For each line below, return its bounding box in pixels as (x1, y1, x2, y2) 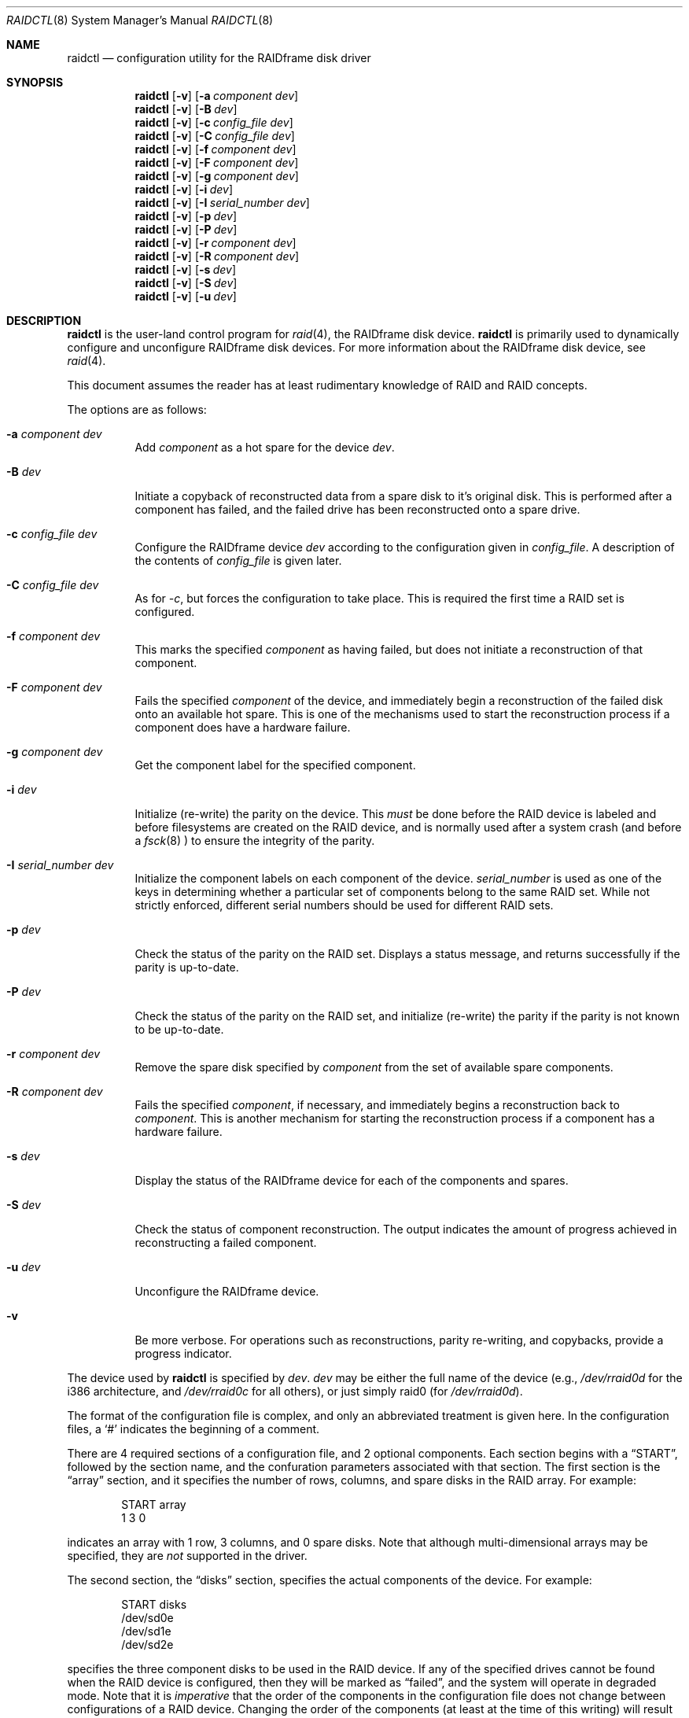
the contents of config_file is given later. (134, 554, 342, 567)
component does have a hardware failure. (134, 721, 351, 734)
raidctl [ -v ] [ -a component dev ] (134, 89, 299, 102)
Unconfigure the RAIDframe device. (134, 1285, 319, 1298)
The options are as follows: (67, 403, 207, 416)
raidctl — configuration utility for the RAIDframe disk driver (67, 51, 371, 65)
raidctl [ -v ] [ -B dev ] (134, 102, 238, 116)
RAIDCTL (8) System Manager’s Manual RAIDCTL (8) (6, 13, 274, 27)
